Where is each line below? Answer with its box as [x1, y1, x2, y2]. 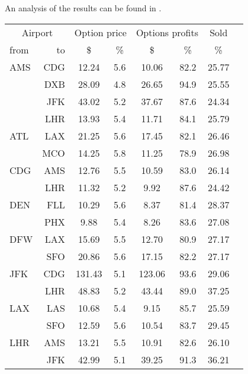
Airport [21, 25, 53, 39]
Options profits [136, 25, 199, 39]
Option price [74, 25, 127, 39]
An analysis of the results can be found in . [5, 2, 162, 14]
